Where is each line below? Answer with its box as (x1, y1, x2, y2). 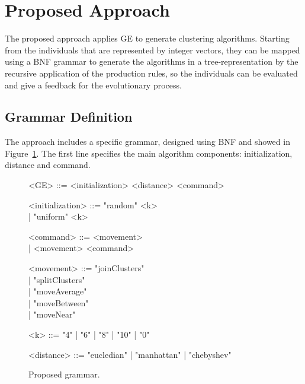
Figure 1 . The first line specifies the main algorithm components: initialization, (5, 147, 293, 159)
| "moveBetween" (28, 296, 89, 309)
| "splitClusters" (28, 273, 85, 285)
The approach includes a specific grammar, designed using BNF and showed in (5, 135, 290, 148)
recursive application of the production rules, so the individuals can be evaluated (5, 66, 298, 79)
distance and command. (5, 158, 91, 171)
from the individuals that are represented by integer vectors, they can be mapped (5, 43, 300, 56)
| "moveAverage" (28, 285, 87, 297)
